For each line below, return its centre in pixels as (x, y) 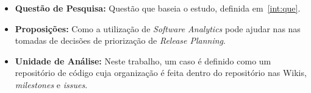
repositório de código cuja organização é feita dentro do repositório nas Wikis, (161, 73)
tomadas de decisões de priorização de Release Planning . (120, 40)
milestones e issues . (51, 84)
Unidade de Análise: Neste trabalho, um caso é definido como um (143, 60)
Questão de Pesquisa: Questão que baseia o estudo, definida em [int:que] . (158, 8)
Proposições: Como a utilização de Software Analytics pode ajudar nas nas (158, 28)
